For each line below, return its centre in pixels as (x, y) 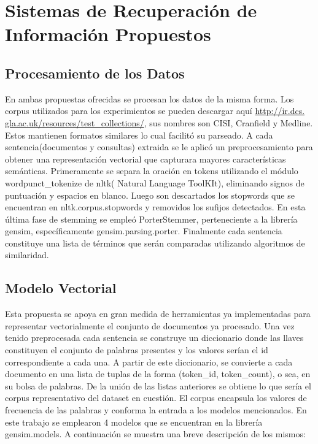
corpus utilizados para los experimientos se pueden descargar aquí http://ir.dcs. (155, 111)
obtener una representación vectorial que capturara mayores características (145, 159)
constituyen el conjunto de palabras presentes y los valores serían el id (137, 350)
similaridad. (27, 255)
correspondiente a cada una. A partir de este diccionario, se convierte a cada (149, 362)
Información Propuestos (108, 34)
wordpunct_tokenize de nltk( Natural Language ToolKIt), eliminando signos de (155, 182)
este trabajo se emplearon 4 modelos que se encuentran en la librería (134, 422)
